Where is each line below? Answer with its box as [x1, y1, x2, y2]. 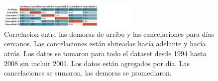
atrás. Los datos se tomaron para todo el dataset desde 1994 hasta [4, 48, 207, 58]
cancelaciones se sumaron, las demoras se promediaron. [4, 68, 172, 78]
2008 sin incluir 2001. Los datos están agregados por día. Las [4, 58, 190, 68]
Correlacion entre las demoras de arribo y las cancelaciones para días [4, 28, 214, 39]
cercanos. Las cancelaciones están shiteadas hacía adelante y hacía [4, 38, 206, 49]
